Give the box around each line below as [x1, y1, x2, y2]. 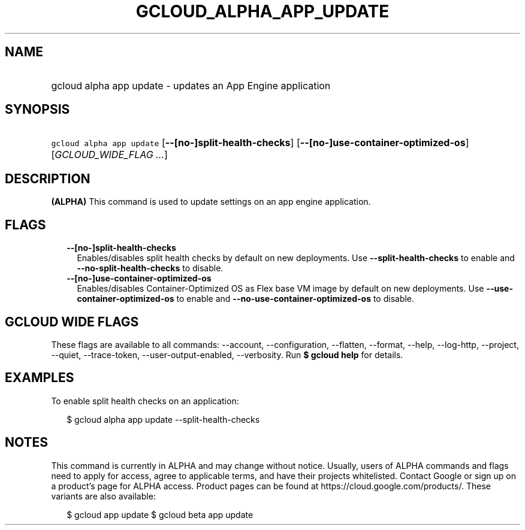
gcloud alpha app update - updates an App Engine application [51, 79, 331, 92]
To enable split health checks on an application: [51, 395, 239, 406]
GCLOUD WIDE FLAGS [5, 314, 139, 329]
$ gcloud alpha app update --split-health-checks [67, 414, 260, 425]
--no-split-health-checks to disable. [77, 263, 224, 274]
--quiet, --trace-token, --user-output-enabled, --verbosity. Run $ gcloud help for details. [51, 349, 403, 360]
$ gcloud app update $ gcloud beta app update [67, 509, 254, 520]
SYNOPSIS [5, 102, 70, 117]
